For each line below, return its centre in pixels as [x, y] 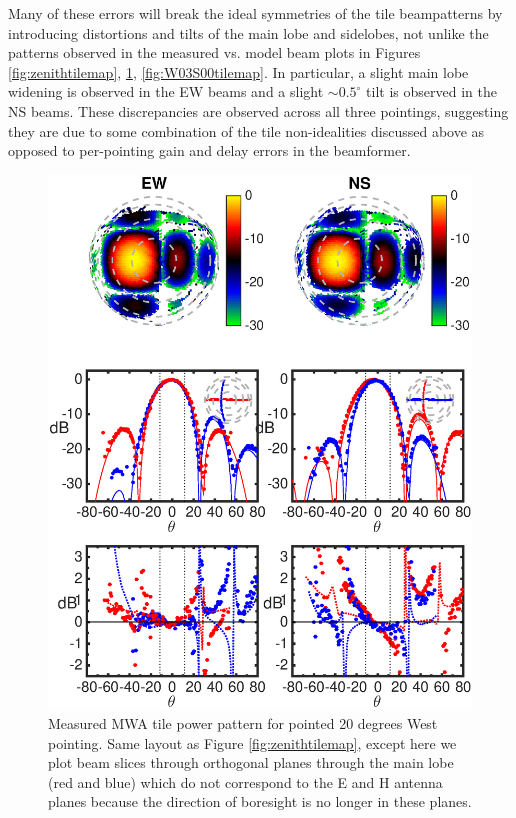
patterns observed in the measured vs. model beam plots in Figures [214, 52]
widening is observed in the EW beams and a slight [166, 91]
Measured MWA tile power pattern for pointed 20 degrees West [243, 723]
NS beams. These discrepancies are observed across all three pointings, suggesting [258, 110]
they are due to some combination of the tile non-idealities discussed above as [246, 130]
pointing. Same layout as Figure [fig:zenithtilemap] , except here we [252, 742]
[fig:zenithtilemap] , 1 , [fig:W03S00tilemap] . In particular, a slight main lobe [238, 71]
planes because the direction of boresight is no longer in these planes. [260, 801]
